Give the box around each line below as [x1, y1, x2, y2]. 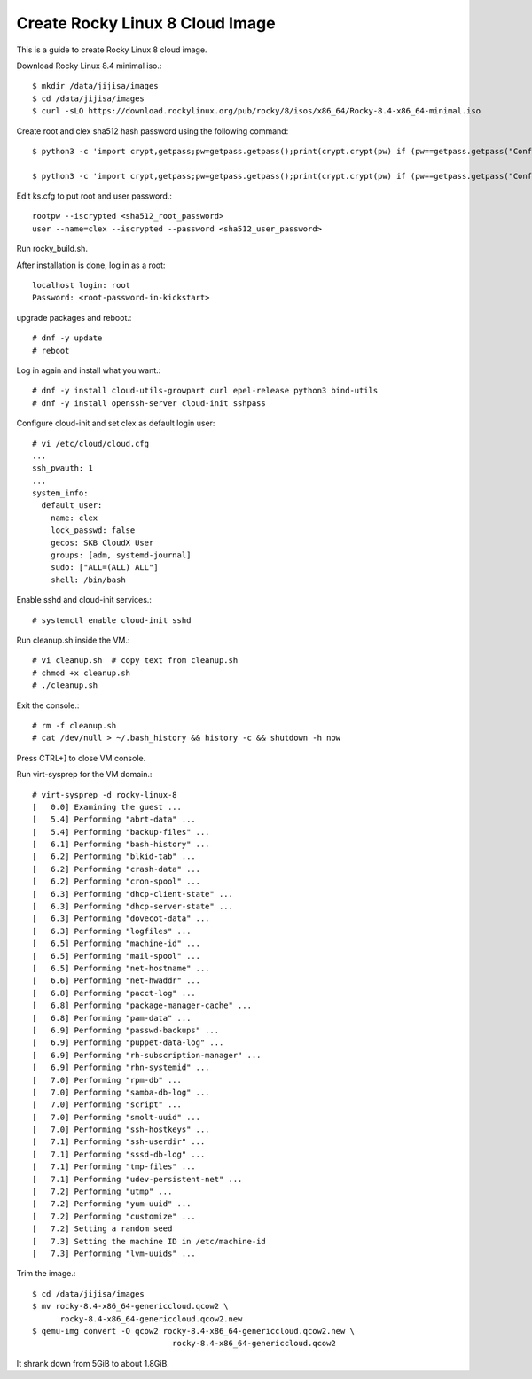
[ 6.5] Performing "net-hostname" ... [32, 962, 210, 973]
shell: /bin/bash [50, 574, 126, 585]
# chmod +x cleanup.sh [32, 667, 131, 678]
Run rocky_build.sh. [16, 244, 89, 254]
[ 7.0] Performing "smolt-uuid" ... [32, 1112, 201, 1122]
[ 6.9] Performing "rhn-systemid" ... [32, 1063, 210, 1072]
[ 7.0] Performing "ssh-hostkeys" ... [32, 1125, 210, 1134]
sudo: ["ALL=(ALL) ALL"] [50, 563, 159, 573]
